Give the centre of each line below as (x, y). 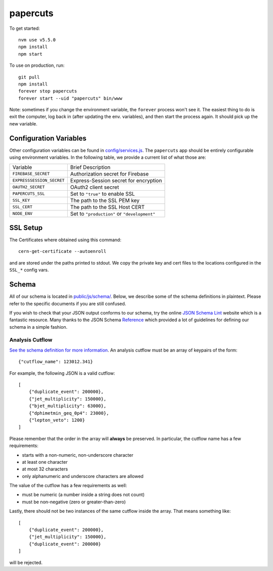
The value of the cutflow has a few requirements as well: (68, 486)
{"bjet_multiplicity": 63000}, (67, 406)
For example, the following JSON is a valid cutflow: (62, 373)
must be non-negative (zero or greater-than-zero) (74, 502)
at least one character (45, 462)
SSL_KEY (21, 201)
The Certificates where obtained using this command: (65, 240)
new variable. (24, 123)
